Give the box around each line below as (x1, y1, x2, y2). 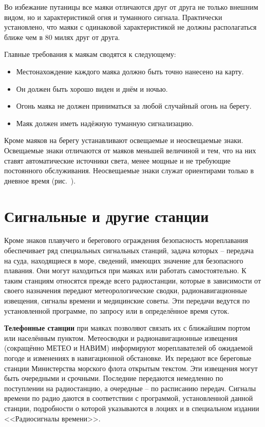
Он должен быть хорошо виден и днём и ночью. (16, 83, 168, 94)
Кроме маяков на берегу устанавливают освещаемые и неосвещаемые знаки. (4, 135, 243, 146)
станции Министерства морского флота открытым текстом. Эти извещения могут (4, 362, 258, 373)
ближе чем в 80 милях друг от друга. (4, 31, 120, 42)
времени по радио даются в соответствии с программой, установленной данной (4, 393, 253, 403)
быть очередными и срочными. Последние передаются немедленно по (4, 373, 223, 383)
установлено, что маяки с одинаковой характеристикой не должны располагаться (4, 22, 257, 32)
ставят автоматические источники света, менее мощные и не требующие (4, 155, 231, 166)
